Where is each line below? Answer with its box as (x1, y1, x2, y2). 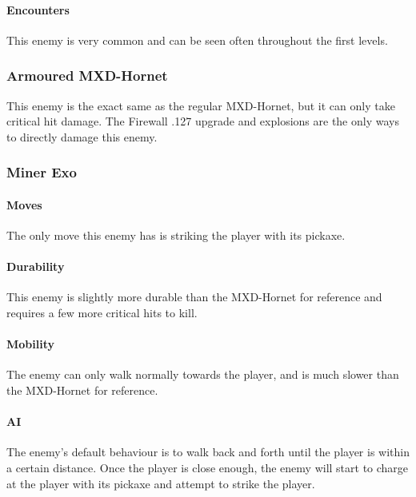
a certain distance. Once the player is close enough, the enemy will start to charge (6, 459, 409, 475)
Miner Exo (6, 162, 77, 182)
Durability (6, 258, 65, 275)
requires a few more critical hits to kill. (6, 304, 198, 321)
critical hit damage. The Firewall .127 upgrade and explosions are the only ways (6, 113, 399, 129)
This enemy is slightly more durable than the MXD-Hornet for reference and (6, 288, 382, 305)
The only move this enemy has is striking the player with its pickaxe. (6, 227, 346, 244)
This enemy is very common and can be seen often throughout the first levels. (6, 31, 388, 48)
